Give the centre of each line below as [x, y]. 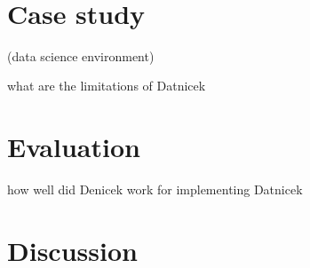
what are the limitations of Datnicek [107, 86]
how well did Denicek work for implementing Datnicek [155, 189]
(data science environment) [81, 55]
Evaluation [74, 147]
